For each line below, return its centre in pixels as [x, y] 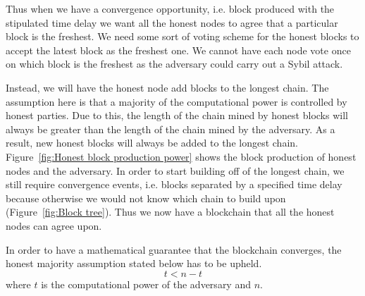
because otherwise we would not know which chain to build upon [146, 198]
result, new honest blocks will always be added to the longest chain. [152, 143]
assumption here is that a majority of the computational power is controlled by [177, 101]
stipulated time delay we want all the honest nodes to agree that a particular [172, 22]
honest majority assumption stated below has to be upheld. [134, 263]
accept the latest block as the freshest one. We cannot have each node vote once [178, 50]
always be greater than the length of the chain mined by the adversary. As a [171, 129]
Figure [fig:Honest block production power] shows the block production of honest [181, 156]
